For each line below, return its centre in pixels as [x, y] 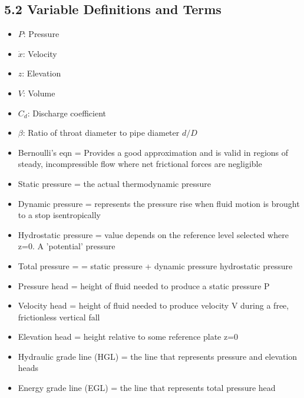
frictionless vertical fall [59, 317]
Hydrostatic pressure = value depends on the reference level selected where [153, 234]
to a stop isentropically [59, 215]
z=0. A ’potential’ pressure [67, 246]
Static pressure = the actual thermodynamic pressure [114, 183]
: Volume [39, 93]
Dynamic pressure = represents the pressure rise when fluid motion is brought [159, 203]
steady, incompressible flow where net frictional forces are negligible [140, 164]
